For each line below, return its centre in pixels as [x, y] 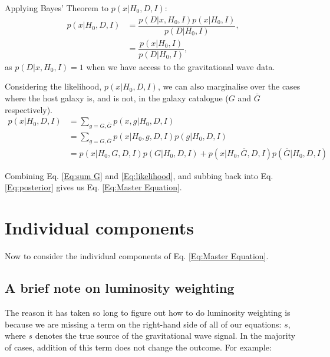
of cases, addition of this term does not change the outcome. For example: [138, 347]
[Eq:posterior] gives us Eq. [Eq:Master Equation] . [93, 187]
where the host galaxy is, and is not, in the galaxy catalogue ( [117, 97]
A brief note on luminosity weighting [120, 288]
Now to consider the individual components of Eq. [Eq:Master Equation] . [137, 256]
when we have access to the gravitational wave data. [181, 66]
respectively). [29, 109]
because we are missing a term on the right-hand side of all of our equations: [143, 324]
